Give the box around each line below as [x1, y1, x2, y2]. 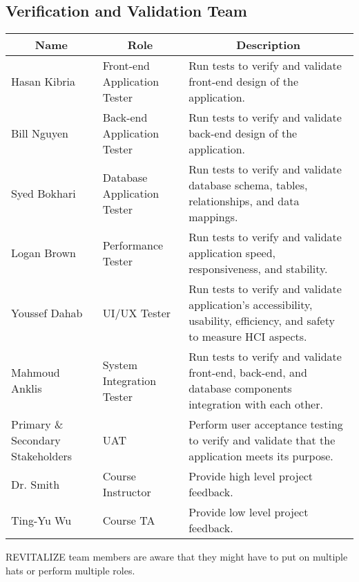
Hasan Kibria [11, 73, 76, 90]
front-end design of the [188, 73, 298, 90]
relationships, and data [188, 193, 300, 209]
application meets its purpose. [188, 448, 333, 464]
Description [236, 37, 300, 53]
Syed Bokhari [11, 185, 76, 201]
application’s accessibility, [188, 297, 313, 313]
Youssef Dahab [11, 304, 83, 321]
